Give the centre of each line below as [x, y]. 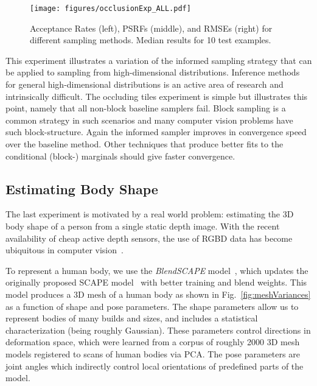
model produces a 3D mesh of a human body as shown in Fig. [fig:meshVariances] [158, 294]
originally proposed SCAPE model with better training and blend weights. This [156, 282]
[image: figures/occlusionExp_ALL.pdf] [110, 9]
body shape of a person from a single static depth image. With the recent [143, 226]
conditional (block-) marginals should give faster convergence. [120, 156]
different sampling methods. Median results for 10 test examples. [151, 40]
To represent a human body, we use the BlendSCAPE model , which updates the [157, 270]
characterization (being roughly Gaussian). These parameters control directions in [158, 330]
